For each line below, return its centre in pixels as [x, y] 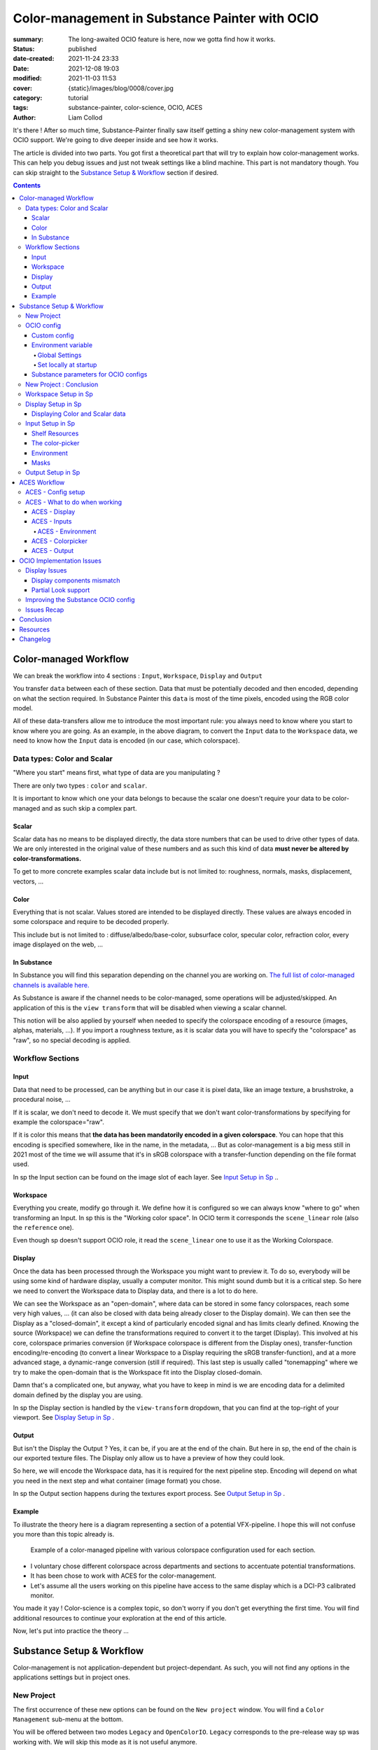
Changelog [35, 639]
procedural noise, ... [42, 1100]
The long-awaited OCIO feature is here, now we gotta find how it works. [172, 39]
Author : [24, 117]
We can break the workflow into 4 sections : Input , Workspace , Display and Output [138, 675]
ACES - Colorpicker [59, 541]
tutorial [78, 97]
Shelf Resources [55, 433]
